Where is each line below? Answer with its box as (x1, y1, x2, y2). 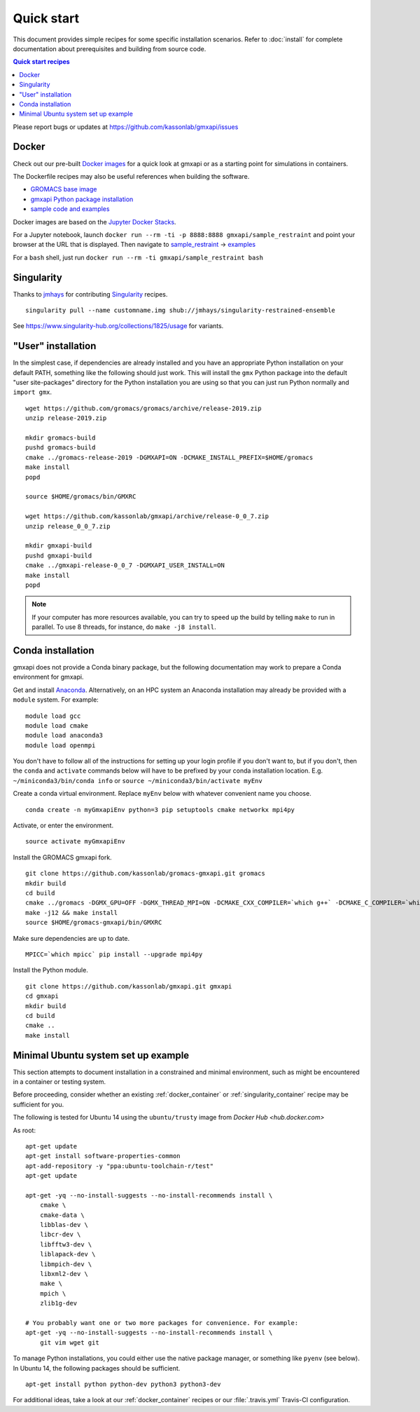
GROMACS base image (30, 185, 97, 194)
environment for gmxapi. (13, 673, 84, 681)
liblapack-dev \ (39, 1250, 96, 1258)
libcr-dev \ (39, 1230, 81, 1239)
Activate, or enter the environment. (13, 821, 114, 830)
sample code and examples (30, 205, 110, 213)
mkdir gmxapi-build (25, 542, 92, 550)
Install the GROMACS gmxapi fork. (13, 853, 112, 862)
